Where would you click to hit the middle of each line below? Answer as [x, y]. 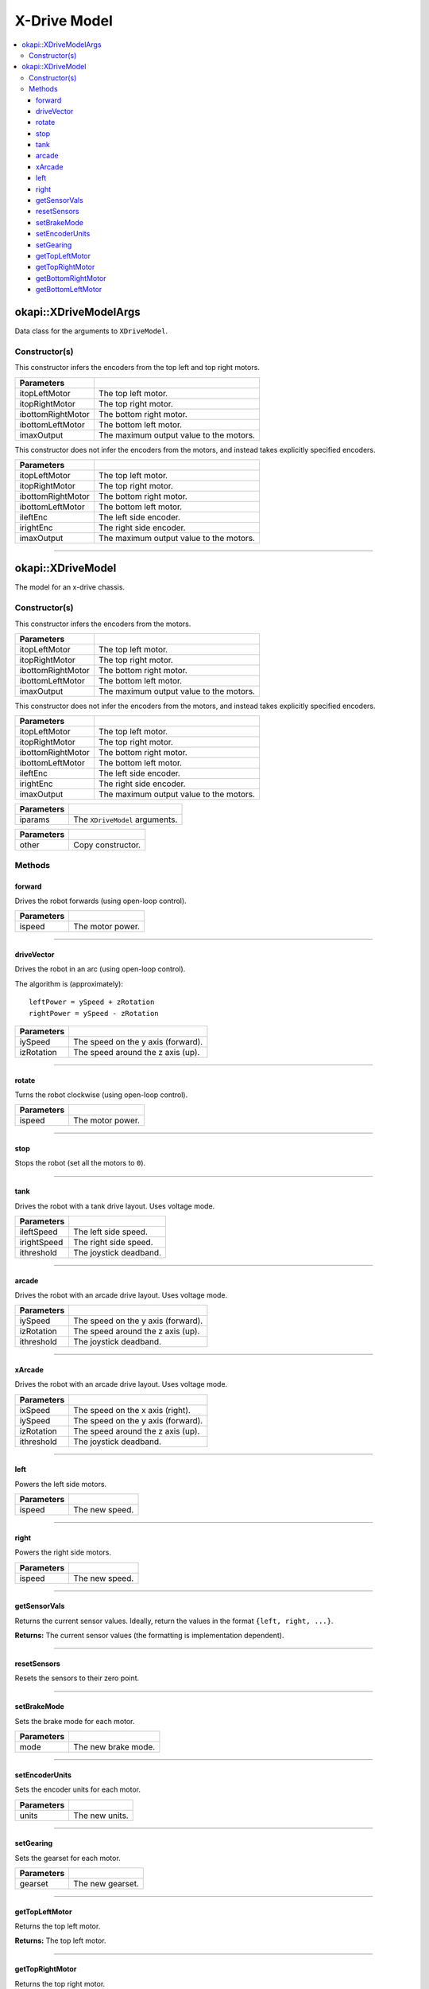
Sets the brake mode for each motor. [75, 1721]
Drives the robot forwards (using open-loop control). [100, 901]
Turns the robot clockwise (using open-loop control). [101, 1095]
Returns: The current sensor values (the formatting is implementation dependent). [149, 1636]
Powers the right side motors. [63, 1552]
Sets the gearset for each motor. [68, 1858]
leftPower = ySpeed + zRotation [92, 1002]
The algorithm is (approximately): [69, 983]
